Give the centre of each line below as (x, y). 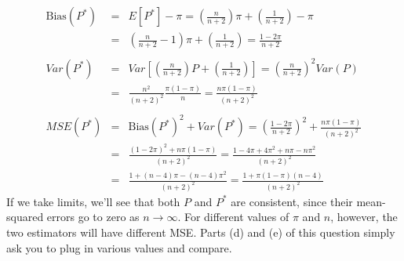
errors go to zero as (93, 217)
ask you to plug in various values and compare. (119, 247)
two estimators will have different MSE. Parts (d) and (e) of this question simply (201, 232)
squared (25, 217)
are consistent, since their (292, 201)
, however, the (364, 217)
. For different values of (233, 217)
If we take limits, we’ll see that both (93, 201)
